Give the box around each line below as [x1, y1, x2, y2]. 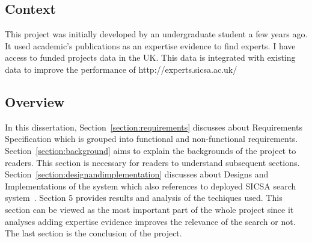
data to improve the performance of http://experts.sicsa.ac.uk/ [5, 63, 237, 75]
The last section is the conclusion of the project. [5, 227, 182, 239]
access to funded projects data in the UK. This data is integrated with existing [5, 51, 296, 64]
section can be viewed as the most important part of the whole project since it [5, 203, 294, 215]
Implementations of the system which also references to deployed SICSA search [5, 179, 296, 192]
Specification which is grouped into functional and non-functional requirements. [5, 132, 298, 145]
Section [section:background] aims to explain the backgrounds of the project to [5, 144, 296, 156]
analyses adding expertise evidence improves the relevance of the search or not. [5, 215, 296, 227]
